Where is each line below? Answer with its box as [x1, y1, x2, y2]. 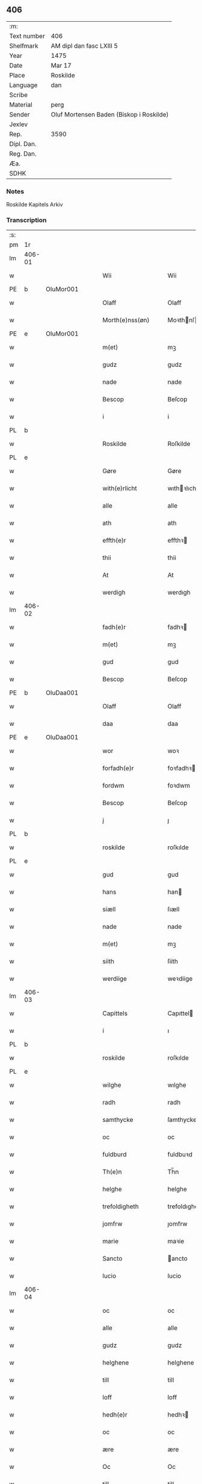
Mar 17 [50, 61, 72, 69]
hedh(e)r [102, 1410, 127, 1419]
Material [9, 100, 32, 109]
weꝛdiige [167, 975, 193, 983]
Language [9, 81, 38, 89]
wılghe [167, 1081, 186, 1089]
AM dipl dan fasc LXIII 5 [50, 42, 118, 50]
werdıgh [167, 588, 191, 597]
